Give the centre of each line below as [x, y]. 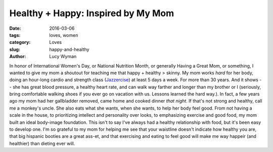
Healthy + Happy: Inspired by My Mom [92, 13]
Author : [18, 57]
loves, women [64, 35]
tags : [15, 35]
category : [20, 42]
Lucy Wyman [63, 57]
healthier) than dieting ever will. [42, 143]
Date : [15, 28]
